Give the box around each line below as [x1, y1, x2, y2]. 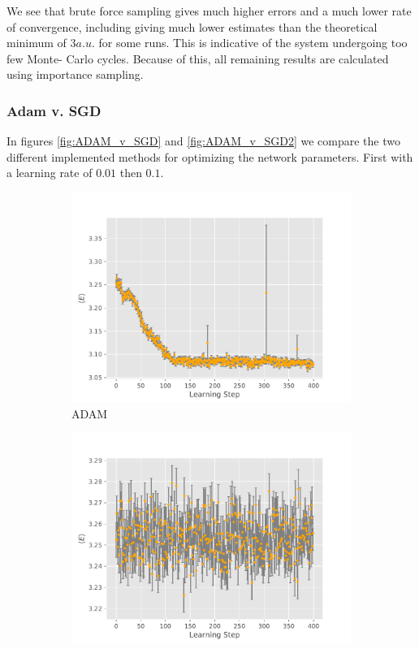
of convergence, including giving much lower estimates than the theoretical [6, 18, 378, 35]
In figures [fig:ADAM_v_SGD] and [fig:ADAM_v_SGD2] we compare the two [6, 132, 400, 149]
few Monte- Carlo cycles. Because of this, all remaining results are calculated [6, 50, 389, 67]
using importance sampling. [6, 66, 144, 83]
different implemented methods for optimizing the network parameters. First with [6, 148, 413, 165]
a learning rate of [6, 164, 93, 181]
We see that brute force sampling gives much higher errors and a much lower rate [6, 2, 412, 19]
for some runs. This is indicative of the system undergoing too [98, 34, 408, 51]
